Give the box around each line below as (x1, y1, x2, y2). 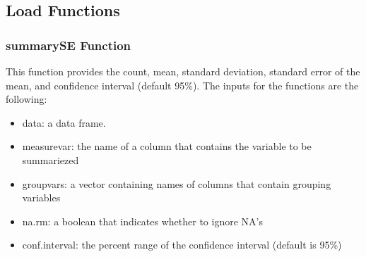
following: (6, 92, 47, 106)
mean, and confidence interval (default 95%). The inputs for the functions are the (6, 77, 359, 92)
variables (22, 190, 61, 205)
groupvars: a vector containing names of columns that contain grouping (22, 176, 331, 191)
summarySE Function (6, 36, 131, 54)
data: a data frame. (22, 115, 106, 130)
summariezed (22, 152, 79, 167)
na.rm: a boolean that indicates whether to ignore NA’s (22, 213, 263, 228)
